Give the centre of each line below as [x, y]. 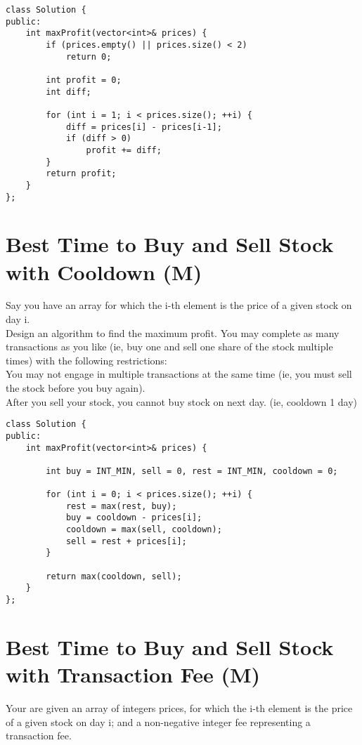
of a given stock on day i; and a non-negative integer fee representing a [158, 721]
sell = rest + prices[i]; [126, 541]
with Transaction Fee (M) [133, 674]
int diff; [69, 92]
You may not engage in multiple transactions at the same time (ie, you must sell [179, 374]
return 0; [89, 57]
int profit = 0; [84, 80]
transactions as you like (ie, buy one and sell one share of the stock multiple [169, 347]
